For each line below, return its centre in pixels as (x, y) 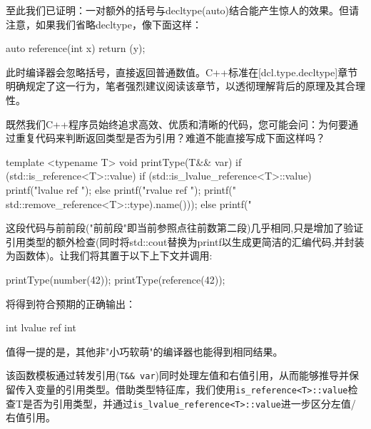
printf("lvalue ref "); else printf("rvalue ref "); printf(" (121, 189)
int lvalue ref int (41, 327)
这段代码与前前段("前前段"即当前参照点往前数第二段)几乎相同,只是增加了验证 (185, 228)
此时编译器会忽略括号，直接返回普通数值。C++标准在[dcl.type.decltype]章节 (182, 72)
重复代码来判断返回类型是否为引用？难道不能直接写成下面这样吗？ (170, 138)
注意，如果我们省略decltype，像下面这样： (104, 24)
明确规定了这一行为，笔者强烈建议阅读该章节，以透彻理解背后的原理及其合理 (185, 86)
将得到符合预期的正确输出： (71, 303)
